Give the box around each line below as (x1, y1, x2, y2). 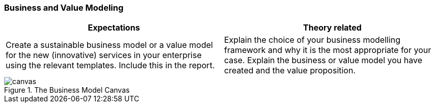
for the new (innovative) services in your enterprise (6, 50, 202, 61)
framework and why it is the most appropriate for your (224, 45, 431, 56)
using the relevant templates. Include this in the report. (6, 60, 215, 71)
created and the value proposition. (224, 65, 356, 76)
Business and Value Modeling (4, 3, 124, 13)
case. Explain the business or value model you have (224, 55, 423, 66)
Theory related (303, 22, 362, 33)
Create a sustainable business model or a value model (6, 40, 213, 50)
